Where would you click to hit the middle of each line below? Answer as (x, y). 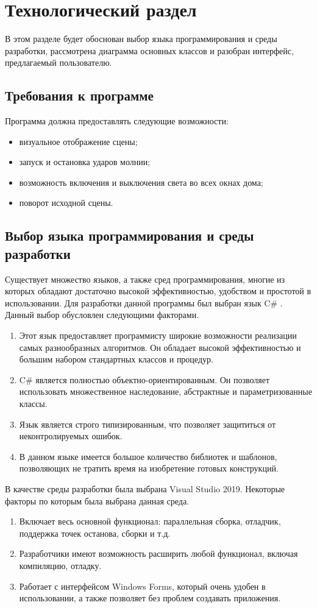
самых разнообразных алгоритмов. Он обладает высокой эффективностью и (160, 347)
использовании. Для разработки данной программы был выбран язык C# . (144, 302)
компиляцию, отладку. (60, 565)
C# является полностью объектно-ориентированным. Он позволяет (144, 379)
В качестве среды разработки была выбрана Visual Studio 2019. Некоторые (145, 488)
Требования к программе (79, 95)
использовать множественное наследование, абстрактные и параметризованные (166, 391)
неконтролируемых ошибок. (71, 436)
